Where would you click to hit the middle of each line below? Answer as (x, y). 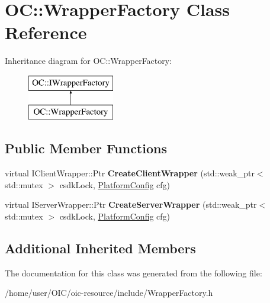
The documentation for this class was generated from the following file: (134, 273)
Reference (46, 32)
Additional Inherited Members (100, 248)
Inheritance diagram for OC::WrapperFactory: (89, 61)
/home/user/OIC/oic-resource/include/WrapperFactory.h (109, 293)
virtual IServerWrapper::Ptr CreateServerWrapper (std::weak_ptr (131, 204)
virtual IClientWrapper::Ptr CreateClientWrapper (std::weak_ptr (130, 173)
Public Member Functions (86, 148)
